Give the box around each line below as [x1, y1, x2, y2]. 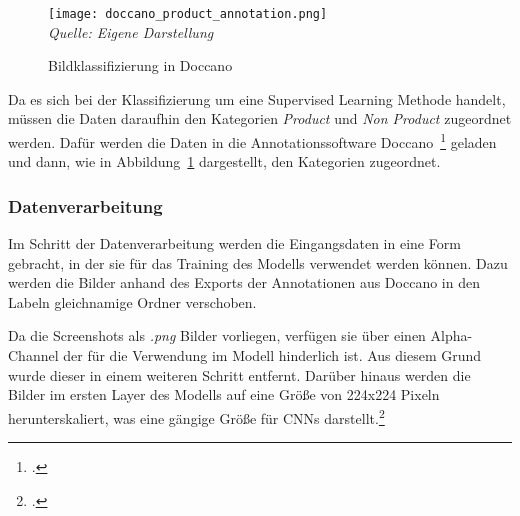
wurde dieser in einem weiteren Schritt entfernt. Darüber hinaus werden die [8, 364, 471, 385]
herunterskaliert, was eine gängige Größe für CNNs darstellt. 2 [8, 404, 385, 428]
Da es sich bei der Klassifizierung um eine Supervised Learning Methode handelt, [8, 88, 506, 109]
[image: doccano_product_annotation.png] [48, 7, 328, 21]
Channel [8, 345, 59, 366]
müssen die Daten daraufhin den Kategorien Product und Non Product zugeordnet [8, 108, 512, 129]
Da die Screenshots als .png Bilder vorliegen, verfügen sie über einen [8, 325, 426, 346]
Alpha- [430, 325, 473, 346]
